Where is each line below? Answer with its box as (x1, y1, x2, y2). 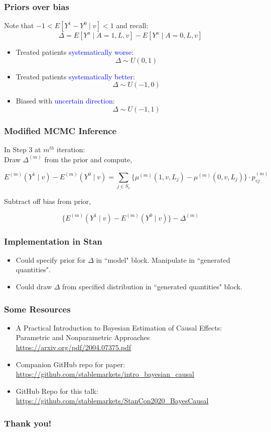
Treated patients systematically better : (16, 71, 135, 81)
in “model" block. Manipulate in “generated (96, 254, 230, 265)
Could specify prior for (16, 254, 86, 265)
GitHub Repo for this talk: (16, 385, 98, 396)
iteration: (57, 144, 85, 155)
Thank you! (4, 416, 52, 429)
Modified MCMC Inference (4, 124, 117, 137)
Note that (4, 20, 34, 31)
